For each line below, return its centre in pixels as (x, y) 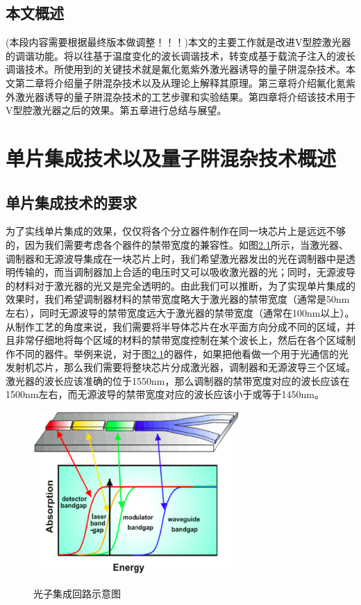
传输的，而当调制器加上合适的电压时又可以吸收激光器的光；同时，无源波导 (185, 272)
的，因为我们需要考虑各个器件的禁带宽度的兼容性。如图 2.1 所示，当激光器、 (177, 244)
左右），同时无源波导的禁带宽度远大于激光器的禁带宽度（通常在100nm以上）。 (180, 312)
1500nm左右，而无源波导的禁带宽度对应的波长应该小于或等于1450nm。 (165, 394)
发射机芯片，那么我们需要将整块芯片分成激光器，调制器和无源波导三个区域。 (180, 367)
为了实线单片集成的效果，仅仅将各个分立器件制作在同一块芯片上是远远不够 (176, 231)
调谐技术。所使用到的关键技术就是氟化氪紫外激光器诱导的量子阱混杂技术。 (176, 69)
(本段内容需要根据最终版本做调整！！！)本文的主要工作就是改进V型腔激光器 (178, 42)
